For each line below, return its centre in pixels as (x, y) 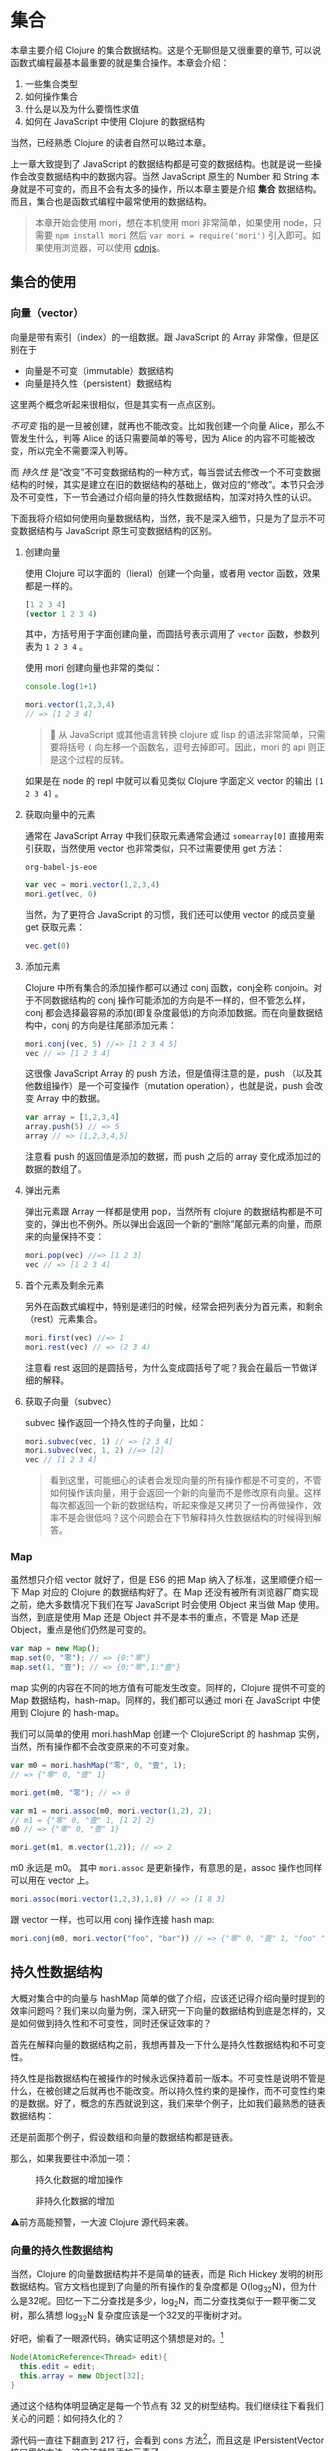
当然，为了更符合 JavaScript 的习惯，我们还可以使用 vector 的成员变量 (170, 914)
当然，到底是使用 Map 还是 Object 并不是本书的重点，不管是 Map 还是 (155, 1617)
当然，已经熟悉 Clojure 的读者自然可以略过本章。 (111, 142)
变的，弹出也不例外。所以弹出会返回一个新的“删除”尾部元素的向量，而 (169, 1224)
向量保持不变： (73, 1236)
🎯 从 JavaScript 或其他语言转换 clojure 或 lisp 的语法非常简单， (178, 734)
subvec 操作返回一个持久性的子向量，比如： (115, 1422)
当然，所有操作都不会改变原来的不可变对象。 (102, 1747)
